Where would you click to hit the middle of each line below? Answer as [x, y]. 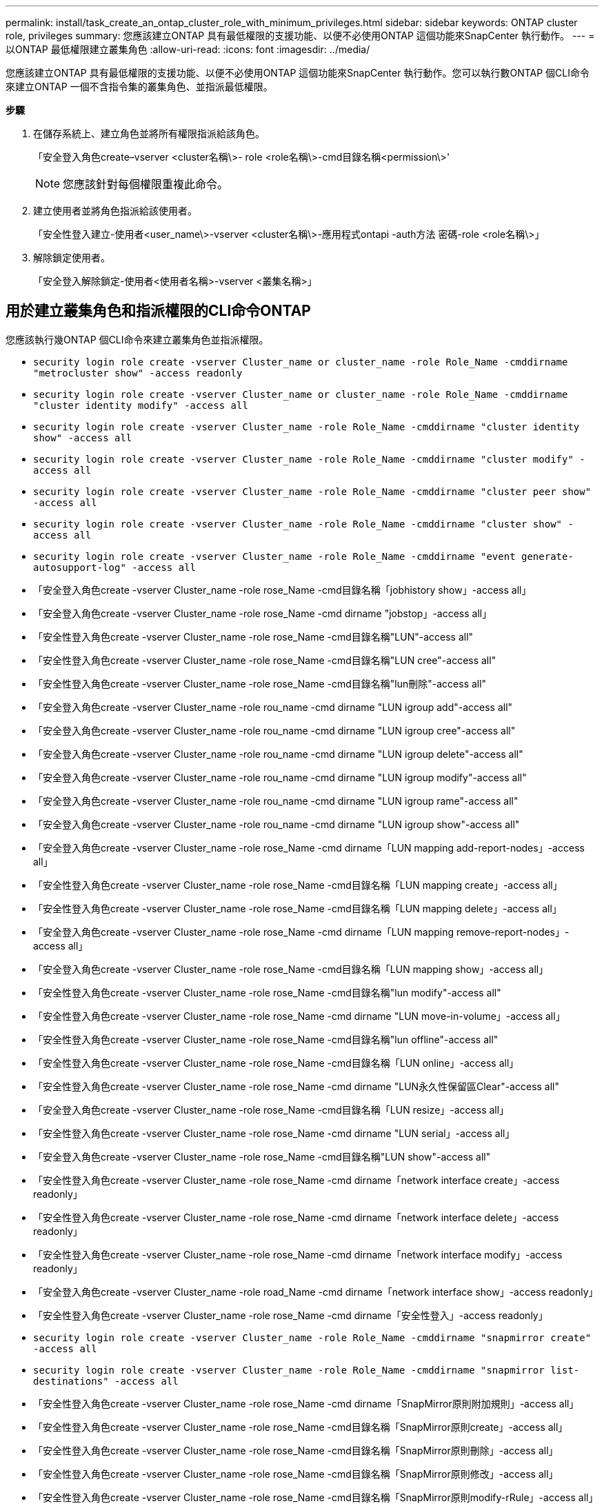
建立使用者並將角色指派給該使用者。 [115, 211]
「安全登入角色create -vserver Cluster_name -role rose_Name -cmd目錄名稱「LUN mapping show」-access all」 [291, 969]
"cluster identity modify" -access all [141, 405]
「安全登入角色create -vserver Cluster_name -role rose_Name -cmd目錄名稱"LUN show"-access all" [262, 1156]
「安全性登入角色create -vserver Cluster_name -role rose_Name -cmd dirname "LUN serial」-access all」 [274, 1133]
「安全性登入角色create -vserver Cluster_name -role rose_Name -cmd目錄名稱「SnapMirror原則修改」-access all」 [296, 1474]
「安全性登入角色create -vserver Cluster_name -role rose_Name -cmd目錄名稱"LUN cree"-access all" [265, 660]
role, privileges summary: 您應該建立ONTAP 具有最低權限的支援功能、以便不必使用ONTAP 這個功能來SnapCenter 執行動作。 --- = [300, 36]
